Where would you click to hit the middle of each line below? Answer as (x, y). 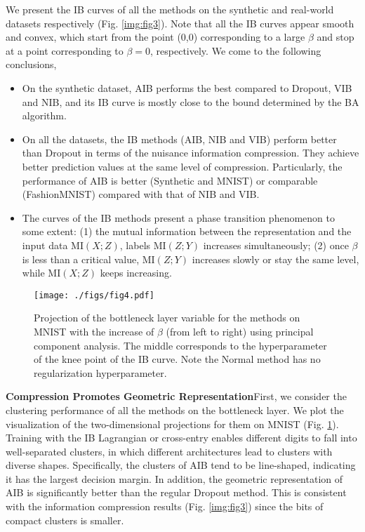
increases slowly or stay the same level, (276, 259)
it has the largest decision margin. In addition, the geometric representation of (174, 478)
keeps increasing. (136, 273)
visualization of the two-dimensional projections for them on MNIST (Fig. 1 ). (172, 424)
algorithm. (44, 115)
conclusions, (31, 64)
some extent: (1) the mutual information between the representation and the (187, 231)
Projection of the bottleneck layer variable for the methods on (167, 318)
